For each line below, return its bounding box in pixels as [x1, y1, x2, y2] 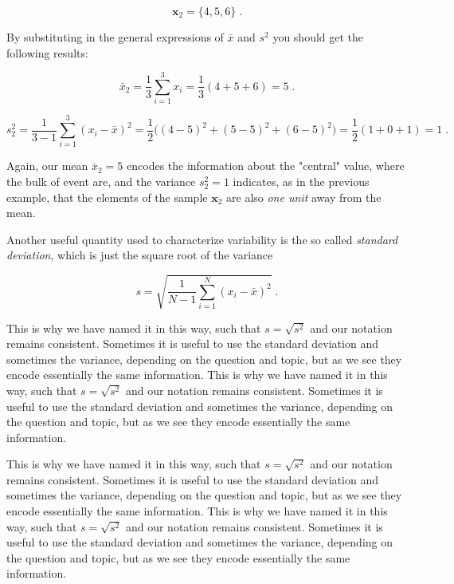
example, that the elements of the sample [6, 188, 208, 205]
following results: [6, 44, 88, 61]
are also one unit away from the [226, 188, 382, 205]
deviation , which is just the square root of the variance [6, 247, 273, 263]
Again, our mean [6, 157, 88, 174]
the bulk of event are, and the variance [6, 173, 196, 190]
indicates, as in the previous [233, 173, 370, 190]
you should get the [272, 29, 364, 45]
